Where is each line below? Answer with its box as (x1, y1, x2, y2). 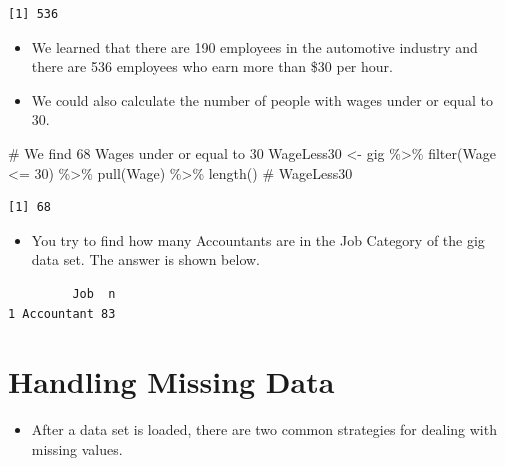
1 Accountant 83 (8, 306, 116, 321)
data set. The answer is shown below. (31, 249, 260, 270)
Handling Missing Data (8, 361, 335, 402)
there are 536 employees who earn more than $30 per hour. (31, 56, 393, 77)
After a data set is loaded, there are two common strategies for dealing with (31, 419, 497, 440)
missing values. (31, 438, 123, 459)
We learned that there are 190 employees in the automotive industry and (31, 36, 478, 57)
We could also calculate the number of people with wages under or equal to (31, 89, 493, 110)
